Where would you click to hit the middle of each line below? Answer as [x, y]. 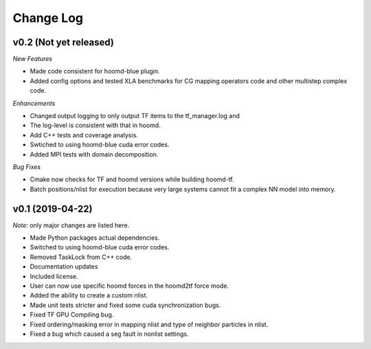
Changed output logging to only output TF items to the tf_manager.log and [135, 116]
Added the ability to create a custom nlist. [89, 295]
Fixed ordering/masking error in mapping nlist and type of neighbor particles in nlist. [149, 324]
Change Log [48, 18]
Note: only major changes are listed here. [71, 225]
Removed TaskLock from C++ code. [81, 257]
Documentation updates [64, 267]
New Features [33, 59]
